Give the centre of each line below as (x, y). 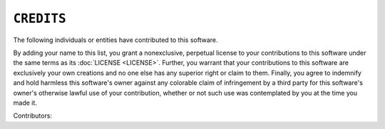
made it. (25, 103)
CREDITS (40, 19)
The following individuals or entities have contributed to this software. (115, 40)
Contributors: (33, 116)
